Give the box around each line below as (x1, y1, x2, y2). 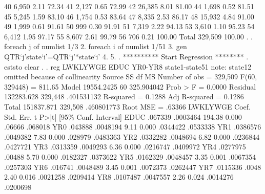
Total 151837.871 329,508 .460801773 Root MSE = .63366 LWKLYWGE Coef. (4, 101, 251, 112)
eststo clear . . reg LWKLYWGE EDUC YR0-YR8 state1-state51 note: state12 (4, 61, 252, 72)
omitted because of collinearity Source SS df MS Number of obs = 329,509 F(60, (4, 71, 257, 82)
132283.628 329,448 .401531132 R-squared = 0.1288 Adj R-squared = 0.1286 (4, 91, 244, 102)
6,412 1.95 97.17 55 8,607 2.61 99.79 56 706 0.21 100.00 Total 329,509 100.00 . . (4, 31, 253, 41)
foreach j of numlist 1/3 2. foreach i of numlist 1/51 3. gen (4, 41, 187, 52)
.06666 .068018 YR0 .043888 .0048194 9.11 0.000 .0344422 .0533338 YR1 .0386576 (4, 121, 261, 132)
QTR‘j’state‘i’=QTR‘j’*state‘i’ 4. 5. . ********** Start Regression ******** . (4, 51, 249, 61)
